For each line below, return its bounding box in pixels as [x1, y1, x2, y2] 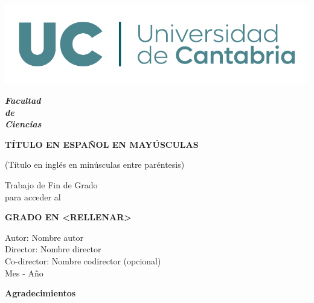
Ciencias [5, 118, 42, 130]
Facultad [5, 94, 41, 107]
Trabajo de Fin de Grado [5, 179, 98, 191]
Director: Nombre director [5, 243, 101, 255]
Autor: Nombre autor [5, 231, 84, 243]
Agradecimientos [5, 287, 76, 299]
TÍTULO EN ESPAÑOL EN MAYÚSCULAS [5, 138, 199, 150]
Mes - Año [5, 266, 43, 279]
